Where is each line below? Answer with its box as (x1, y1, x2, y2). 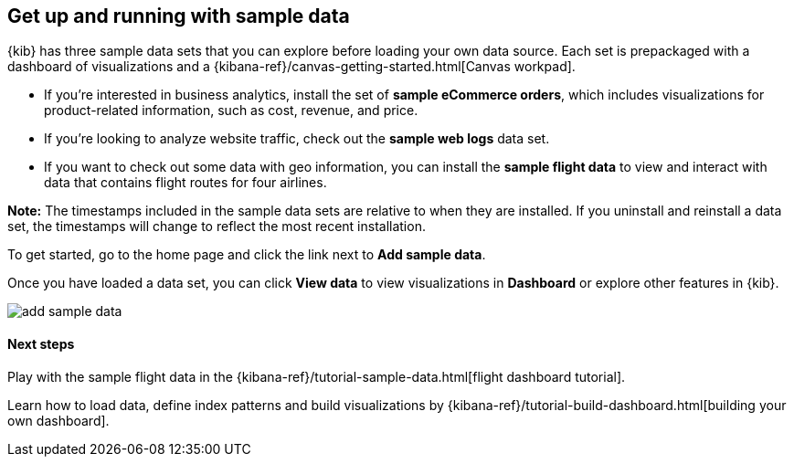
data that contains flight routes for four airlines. (44, 174, 327, 191)
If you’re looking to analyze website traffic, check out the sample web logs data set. (44, 131, 550, 147)
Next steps (7, 336, 75, 353)
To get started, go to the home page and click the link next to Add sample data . (7, 247, 486, 263)
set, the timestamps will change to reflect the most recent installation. (7, 218, 426, 235)
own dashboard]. (7, 412, 110, 428)
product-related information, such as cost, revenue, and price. (44, 102, 418, 119)
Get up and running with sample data (7, 5, 350, 27)
